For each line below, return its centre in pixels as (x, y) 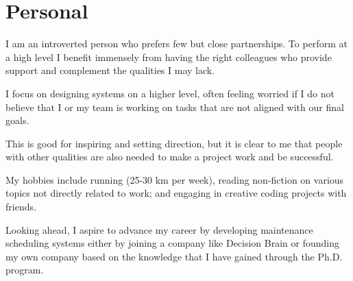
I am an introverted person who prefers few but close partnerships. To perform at (176, 44)
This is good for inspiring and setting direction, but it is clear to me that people (174, 143)
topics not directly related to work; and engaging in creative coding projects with (176, 193)
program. (25, 270)
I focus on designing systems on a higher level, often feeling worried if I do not (170, 93)
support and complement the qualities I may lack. (110, 70)
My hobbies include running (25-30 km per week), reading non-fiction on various (175, 179)
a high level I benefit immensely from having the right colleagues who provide (169, 57)
